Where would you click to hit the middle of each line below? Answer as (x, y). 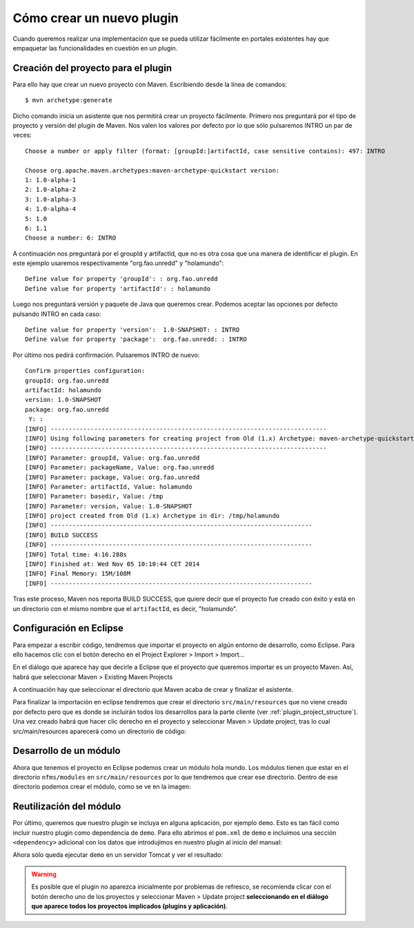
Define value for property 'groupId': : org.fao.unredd (121, 279)
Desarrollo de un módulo (67, 751)
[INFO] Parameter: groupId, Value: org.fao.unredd (112, 458)
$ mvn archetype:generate (69, 100)
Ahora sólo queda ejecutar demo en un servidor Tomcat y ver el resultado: (118, 855)
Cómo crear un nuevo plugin (96, 18)
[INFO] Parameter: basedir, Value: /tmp (94, 496)
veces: (22, 135)
